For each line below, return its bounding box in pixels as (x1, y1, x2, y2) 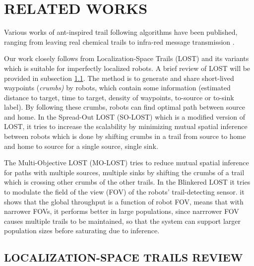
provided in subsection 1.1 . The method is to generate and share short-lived (4, 72, 234, 83)
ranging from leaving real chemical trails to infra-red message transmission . (4, 36, 235, 47)
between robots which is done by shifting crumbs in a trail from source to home (4, 131, 246, 141)
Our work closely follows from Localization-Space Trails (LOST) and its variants (4, 53, 249, 64)
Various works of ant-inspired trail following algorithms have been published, (4, 27, 238, 37)
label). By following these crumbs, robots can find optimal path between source (4, 102, 245, 112)
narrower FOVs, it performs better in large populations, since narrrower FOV (4, 206, 239, 216)
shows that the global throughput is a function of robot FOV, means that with (4, 196, 244, 206)
